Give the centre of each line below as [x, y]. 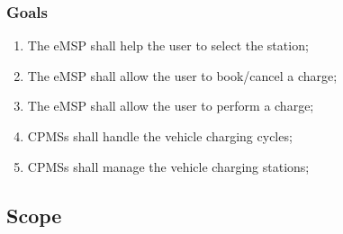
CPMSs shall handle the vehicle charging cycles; [160, 136]
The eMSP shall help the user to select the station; [168, 45]
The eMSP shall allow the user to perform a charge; [171, 106]
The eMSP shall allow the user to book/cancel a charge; [182, 75]
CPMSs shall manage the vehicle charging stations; [168, 166]
